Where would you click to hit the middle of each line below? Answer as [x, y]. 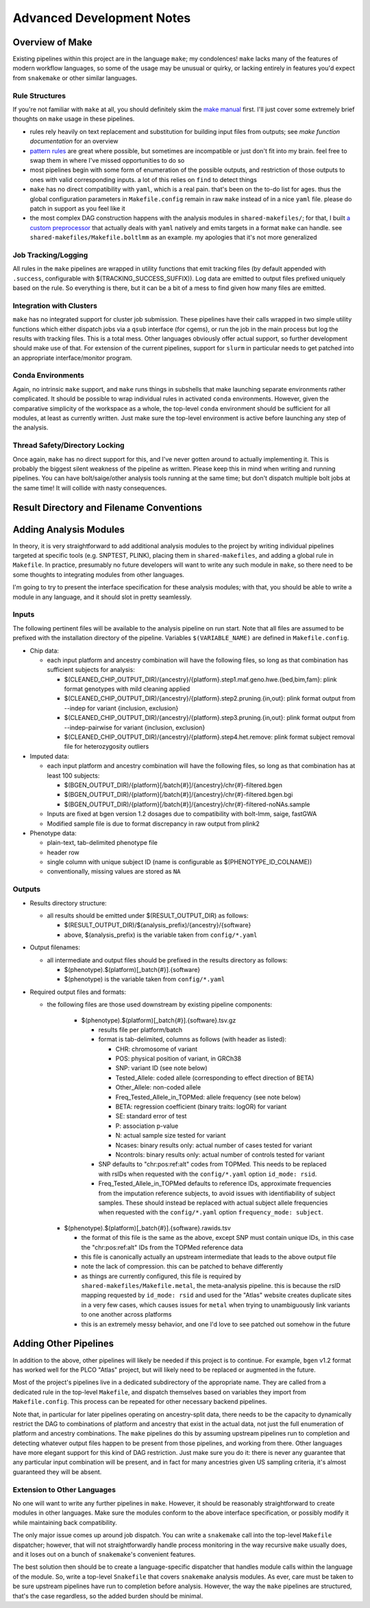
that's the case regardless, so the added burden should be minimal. [108, 1596]
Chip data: [45, 650]
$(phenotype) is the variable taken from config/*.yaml [145, 979]
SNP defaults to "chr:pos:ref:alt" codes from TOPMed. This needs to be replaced [212, 1164]
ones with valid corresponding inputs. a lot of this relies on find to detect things [143, 179]
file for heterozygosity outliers [107, 747]
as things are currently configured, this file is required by [161, 1276]
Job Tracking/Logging [50, 255]
